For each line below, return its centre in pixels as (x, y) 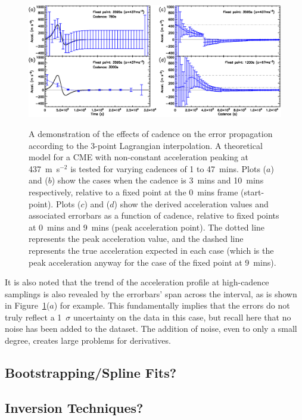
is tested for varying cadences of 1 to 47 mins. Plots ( (169, 168)
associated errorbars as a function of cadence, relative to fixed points (154, 215)
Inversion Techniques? (74, 407)
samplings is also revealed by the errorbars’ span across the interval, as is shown (151, 293)
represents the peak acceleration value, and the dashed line (136, 239)
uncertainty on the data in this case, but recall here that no (182, 317)
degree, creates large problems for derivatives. (88, 340)
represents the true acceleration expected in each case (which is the (151, 250)
